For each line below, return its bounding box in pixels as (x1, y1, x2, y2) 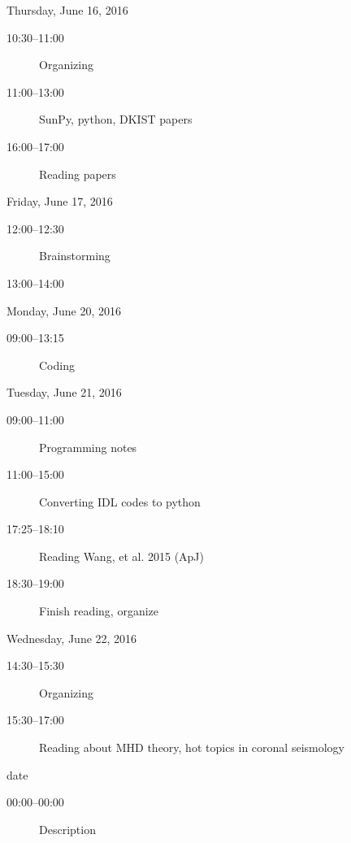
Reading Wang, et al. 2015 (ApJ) (39, 547, 205, 564)
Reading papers (39, 165, 116, 182)
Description (39, 820, 96, 837)
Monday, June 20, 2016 (6, 302, 121, 319)
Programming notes (39, 438, 137, 455)
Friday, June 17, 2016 (6, 193, 113, 210)
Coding (39, 356, 75, 373)
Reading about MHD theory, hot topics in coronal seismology (39, 739, 344, 756)
